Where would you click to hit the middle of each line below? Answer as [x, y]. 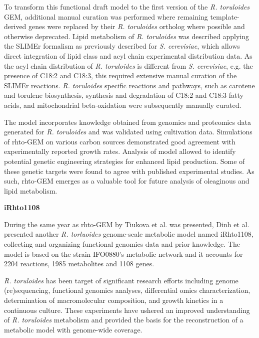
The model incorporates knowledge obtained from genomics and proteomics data [127, 122]
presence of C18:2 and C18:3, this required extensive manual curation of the [120, 75]
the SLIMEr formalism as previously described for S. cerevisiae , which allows [122, 46]
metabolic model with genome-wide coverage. [73, 329]
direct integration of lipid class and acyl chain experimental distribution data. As [128, 55]
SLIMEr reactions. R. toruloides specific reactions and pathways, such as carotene [129, 85]
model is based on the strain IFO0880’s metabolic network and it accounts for [123, 253]
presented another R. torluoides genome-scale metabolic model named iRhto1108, [129, 234]
